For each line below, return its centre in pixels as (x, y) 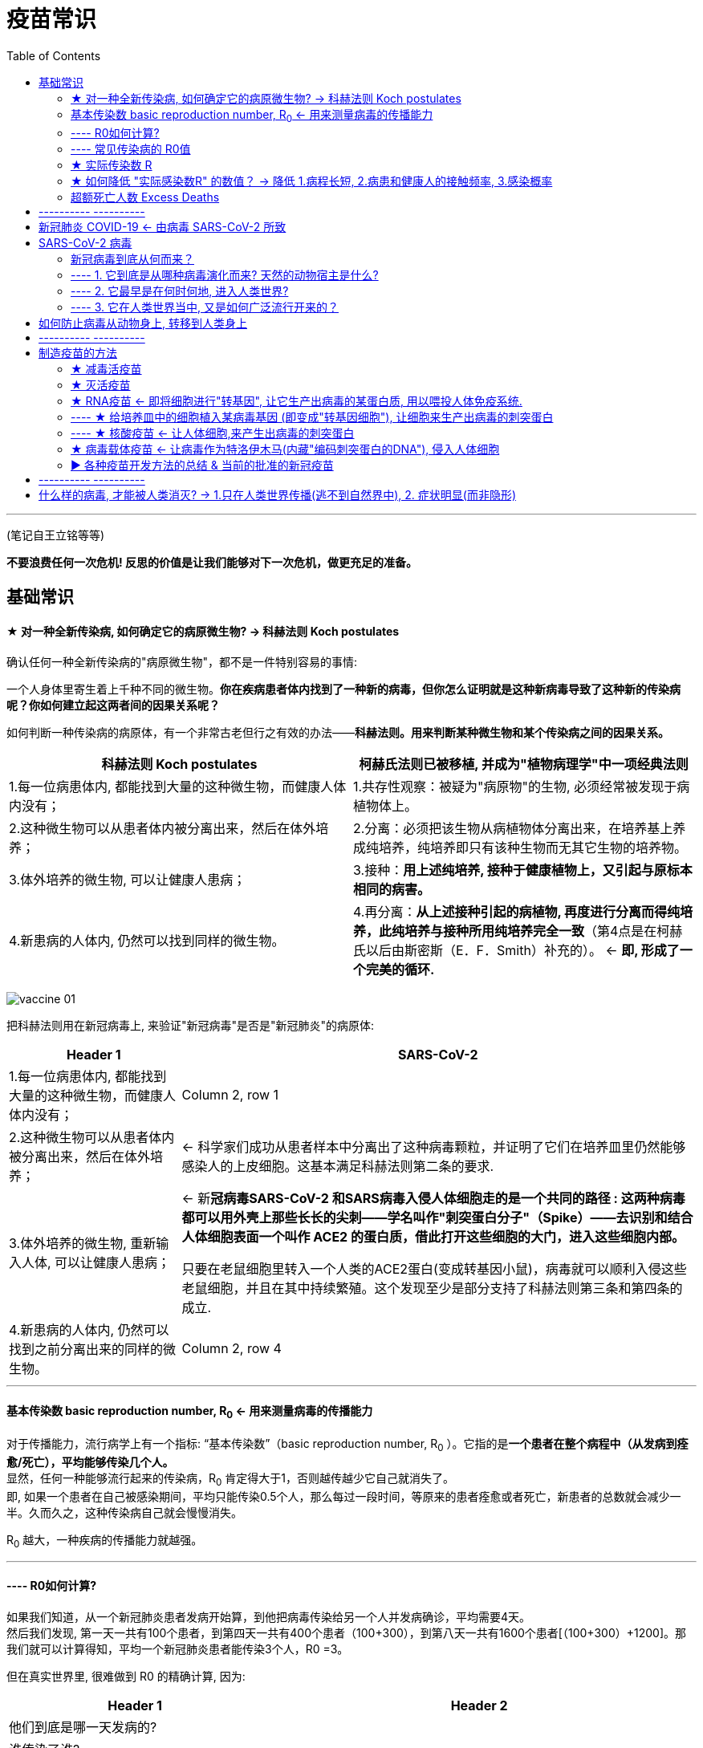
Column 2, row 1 (230, 1095)
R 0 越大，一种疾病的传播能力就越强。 (105, 1541)
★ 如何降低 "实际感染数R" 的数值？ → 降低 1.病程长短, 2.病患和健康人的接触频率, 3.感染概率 (312, 181)
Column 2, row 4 (232, 1349)
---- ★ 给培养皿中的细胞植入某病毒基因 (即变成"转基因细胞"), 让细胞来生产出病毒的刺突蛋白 (312, 417)
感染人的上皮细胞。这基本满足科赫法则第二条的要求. (338, 1167)
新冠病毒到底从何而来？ (132, 258)
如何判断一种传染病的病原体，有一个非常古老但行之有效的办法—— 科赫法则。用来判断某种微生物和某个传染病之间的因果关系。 (338, 733)
